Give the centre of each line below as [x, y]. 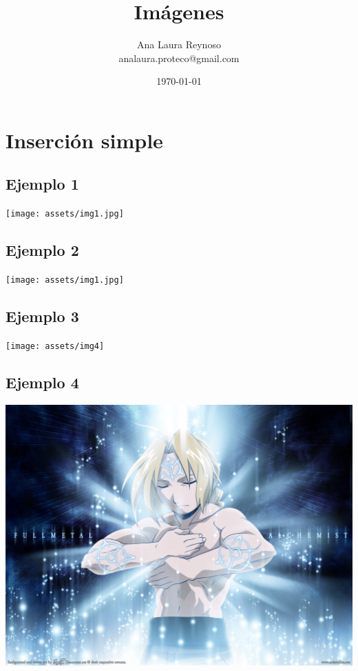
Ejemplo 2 [42, 250]
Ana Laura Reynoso [179, 44]
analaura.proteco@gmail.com [179, 58]
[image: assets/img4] [55, 347]
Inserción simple [84, 140]
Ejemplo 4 [42, 382]
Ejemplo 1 [42, 184]
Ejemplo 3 [42, 316]
